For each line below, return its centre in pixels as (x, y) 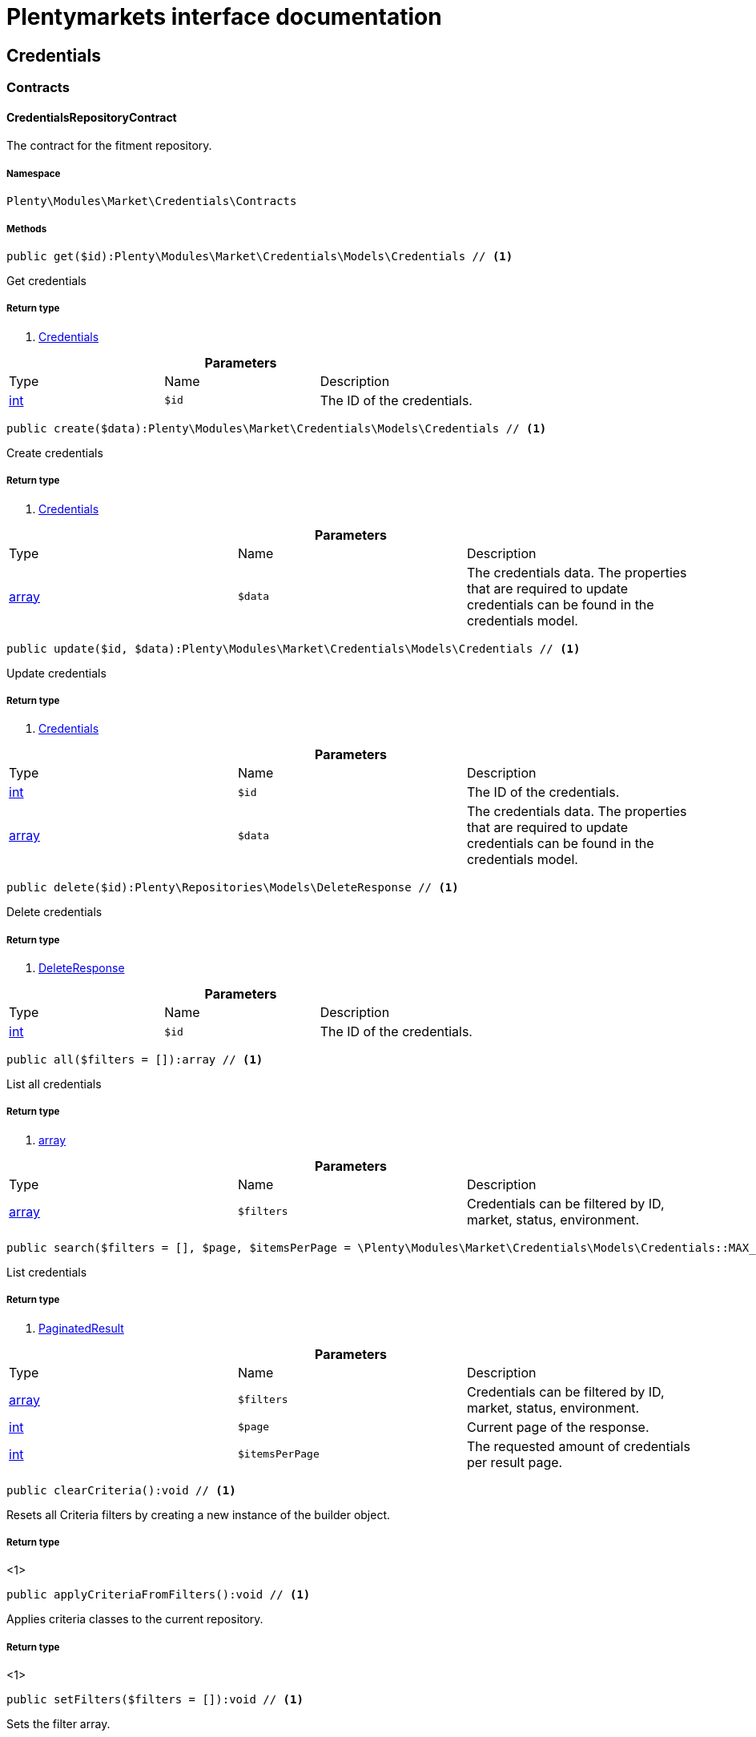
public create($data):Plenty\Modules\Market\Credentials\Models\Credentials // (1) (277, 428)
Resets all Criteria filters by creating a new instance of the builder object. (199, 1514)
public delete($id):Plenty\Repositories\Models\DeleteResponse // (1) (233, 888)
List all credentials (54, 1084)
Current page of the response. (558, 1427)
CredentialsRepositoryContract (92, 117)
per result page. (515, 1462)
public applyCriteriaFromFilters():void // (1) (159, 1595)
